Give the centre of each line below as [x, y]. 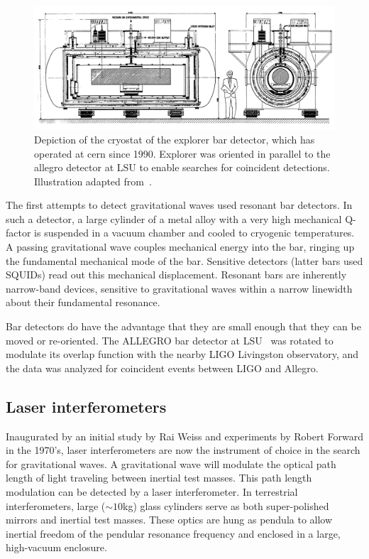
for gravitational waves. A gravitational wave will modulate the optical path [171, 463]
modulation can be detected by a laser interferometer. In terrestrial [152, 491]
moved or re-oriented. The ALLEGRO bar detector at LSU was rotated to [170, 340]
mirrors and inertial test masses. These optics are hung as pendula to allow [169, 520]
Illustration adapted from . [93, 181]
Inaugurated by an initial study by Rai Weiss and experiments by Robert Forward [184, 436]
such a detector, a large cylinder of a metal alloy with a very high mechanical [174, 218]
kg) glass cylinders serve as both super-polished [226, 505]
